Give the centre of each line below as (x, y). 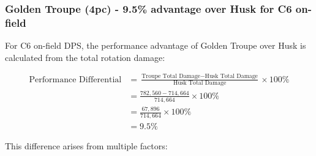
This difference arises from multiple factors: (86, 145)
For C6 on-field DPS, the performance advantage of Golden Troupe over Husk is (156, 45)
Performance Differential (75, 80)
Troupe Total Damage (171, 76)
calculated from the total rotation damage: (85, 57)
